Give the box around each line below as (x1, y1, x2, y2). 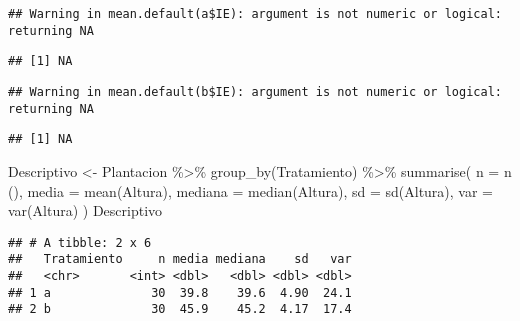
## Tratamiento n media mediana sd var (8, 252, 352, 267)
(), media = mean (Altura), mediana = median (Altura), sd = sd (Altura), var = (8, 180, 494, 201)
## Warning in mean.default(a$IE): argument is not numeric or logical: (8, 7, 502, 21)
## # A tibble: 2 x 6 (8, 235, 152, 250)
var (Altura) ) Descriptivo (8, 200, 163, 221)
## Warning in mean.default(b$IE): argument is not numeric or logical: (8, 84, 502, 99)
